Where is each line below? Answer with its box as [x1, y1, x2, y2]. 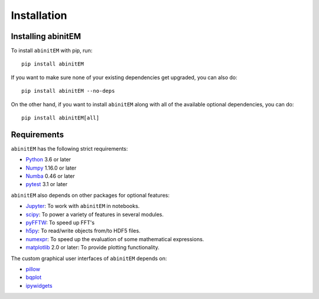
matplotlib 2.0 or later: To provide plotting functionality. [25, 244, 159, 251]
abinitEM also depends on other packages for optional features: [11, 191, 170, 199]
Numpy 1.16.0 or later [25, 164, 77, 171]
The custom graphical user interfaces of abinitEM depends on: [11, 255, 167, 262]
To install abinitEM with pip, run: [11, 47, 93, 54]
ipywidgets [25, 282, 53, 289]
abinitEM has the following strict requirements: [11, 145, 128, 152]
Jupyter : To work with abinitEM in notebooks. [25, 203, 140, 210]
